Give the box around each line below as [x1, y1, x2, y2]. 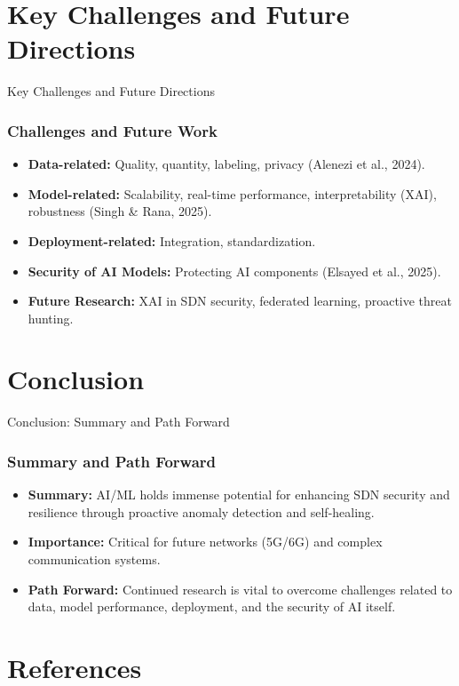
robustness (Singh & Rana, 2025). [28, 202, 212, 220]
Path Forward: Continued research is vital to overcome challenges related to [28, 579, 453, 598]
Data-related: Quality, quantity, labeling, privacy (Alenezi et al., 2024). [28, 155, 425, 173]
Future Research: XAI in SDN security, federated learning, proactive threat [28, 291, 452, 310]
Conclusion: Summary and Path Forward [7, 412, 230, 431]
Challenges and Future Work [7, 119, 218, 141]
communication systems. [28, 550, 161, 568]
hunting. [28, 308, 74, 327]
